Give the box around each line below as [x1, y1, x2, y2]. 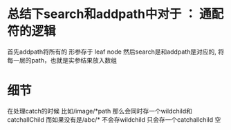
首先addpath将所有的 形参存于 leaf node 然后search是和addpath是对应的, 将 [7, 47, 225, 56]
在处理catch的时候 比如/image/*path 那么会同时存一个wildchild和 [7, 107, 192, 115]
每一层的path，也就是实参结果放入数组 [7, 56, 118, 64]
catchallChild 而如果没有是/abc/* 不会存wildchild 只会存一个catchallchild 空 [7, 115, 221, 124]
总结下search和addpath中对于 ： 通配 [7, 6, 224, 22]
